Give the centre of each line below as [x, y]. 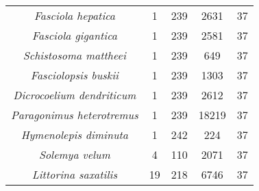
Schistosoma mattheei [74, 55]
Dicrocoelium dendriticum [75, 95]
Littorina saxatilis [75, 174]
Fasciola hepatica [75, 15]
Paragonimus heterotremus [75, 115]
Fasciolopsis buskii [74, 75]
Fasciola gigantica [74, 35]
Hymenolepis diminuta [74, 135]
